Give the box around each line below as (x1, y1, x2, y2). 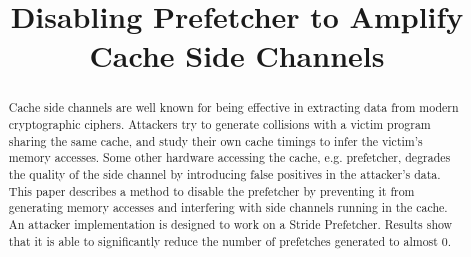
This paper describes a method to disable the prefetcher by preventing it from (8, 182, 415, 199)
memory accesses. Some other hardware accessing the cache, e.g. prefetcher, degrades (8, 149, 451, 166)
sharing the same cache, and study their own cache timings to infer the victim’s (8, 132, 423, 149)
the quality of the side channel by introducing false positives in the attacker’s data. (8, 165, 441, 182)
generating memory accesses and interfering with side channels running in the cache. (8, 199, 448, 216)
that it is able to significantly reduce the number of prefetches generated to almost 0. (8, 232, 452, 249)
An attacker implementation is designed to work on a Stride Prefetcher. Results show (8, 215, 453, 232)
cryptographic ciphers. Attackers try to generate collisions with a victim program (8, 116, 431, 133)
